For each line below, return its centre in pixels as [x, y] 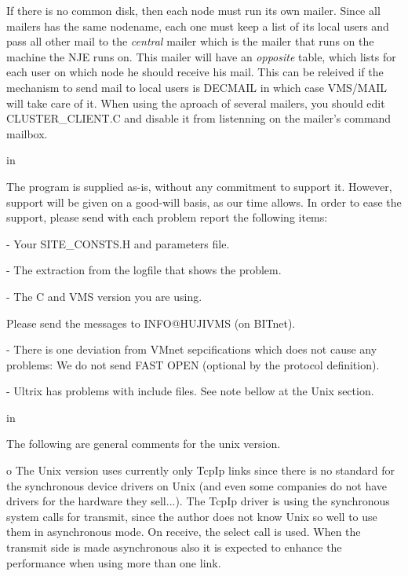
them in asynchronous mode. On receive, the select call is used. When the [184, 532]
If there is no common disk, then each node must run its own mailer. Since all [193, 10]
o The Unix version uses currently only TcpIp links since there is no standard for [201, 470]
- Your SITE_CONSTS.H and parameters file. [118, 243]
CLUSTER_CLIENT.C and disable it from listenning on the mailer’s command [199, 118]
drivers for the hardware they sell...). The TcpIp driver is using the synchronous [198, 501]
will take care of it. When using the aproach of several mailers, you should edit [196, 103]
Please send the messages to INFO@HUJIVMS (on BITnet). [151, 323]
